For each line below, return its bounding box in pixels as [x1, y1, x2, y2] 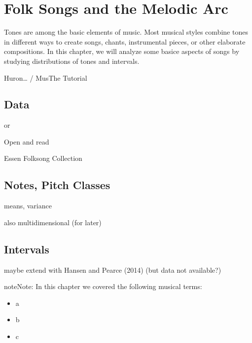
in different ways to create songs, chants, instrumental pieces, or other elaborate [4, 36, 246, 47]
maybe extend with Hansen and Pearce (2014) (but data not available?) [4, 264, 221, 275]
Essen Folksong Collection [4, 153, 82, 163]
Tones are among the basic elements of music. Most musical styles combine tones [4, 27, 248, 37]
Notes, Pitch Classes [4, 177, 110, 193]
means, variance [4, 200, 52, 211]
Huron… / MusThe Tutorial [4, 72, 87, 83]
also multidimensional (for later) [4, 217, 102, 227]
